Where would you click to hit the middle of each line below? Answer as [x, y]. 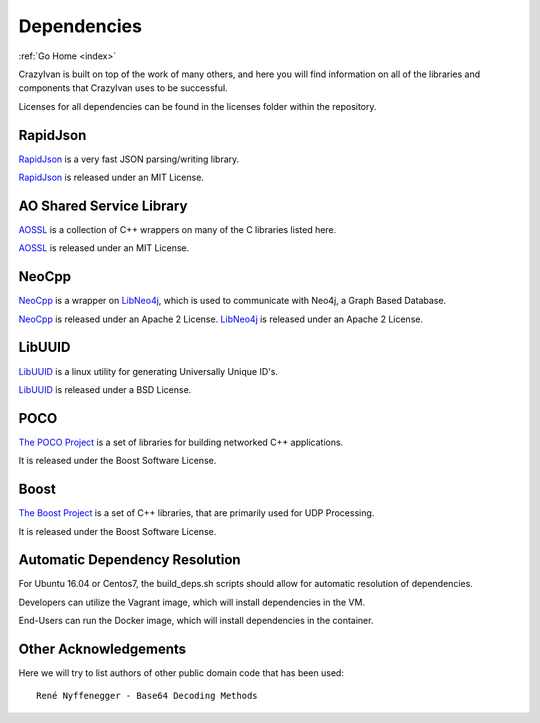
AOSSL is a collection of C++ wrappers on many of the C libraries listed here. [177, 229]
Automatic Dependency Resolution [129, 560]
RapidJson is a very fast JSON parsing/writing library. [129, 159]
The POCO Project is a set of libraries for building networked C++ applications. [181, 442]
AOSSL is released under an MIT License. [104, 248]
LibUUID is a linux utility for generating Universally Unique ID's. [148, 371]
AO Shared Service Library [103, 205]
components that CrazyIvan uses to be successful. [123, 88]
